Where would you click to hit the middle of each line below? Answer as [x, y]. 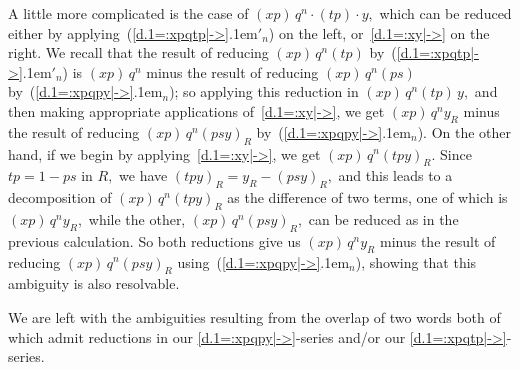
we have [143, 175]
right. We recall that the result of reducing [138, 52]
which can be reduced [445, 13]
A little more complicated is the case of [128, 13]
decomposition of [60, 197]
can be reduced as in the [383, 218]
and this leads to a [395, 175]
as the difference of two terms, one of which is [367, 197]
